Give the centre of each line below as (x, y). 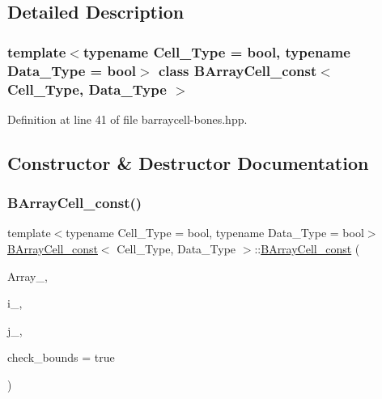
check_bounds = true (61, 357)
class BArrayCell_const (238, 70)
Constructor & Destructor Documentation (188, 162)
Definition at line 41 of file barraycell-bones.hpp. (127, 119)
